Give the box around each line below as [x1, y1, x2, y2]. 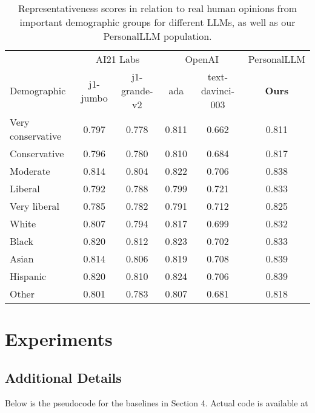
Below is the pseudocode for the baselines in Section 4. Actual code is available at [5, 396, 308, 409]
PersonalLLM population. [103, 29, 212, 43]
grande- [121, 83, 153, 97]
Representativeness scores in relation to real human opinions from [18, 1, 297, 15]
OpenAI [185, 52, 219, 66]
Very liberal [10, 199, 59, 213]
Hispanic [10, 269, 47, 283]
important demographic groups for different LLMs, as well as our [19, 15, 296, 29]
